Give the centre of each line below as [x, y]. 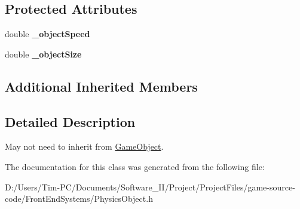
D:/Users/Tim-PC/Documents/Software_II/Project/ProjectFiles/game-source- [150, 187]
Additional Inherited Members [101, 86]
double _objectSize [43, 54]
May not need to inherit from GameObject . [84, 146]
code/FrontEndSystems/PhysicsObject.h [79, 199]
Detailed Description [70, 121]
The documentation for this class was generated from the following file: [135, 166]
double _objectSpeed [48, 34]
